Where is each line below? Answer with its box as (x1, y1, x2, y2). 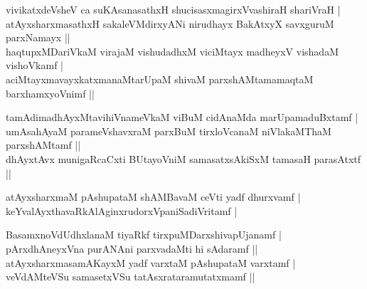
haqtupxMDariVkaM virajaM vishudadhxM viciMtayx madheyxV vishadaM (6, 43, 339, 58)
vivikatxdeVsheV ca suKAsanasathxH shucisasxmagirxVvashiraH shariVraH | (6, 2, 341, 16)
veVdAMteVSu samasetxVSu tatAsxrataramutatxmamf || (6, 269, 255, 284)
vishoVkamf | (6, 58, 63, 73)
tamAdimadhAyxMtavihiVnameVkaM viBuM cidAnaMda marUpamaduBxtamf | (6, 110, 358, 125)
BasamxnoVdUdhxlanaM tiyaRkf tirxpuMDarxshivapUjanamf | (6, 227, 282, 242)
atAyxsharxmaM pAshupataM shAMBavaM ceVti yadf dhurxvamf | (6, 189, 301, 204)
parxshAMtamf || (6, 137, 81, 152)
